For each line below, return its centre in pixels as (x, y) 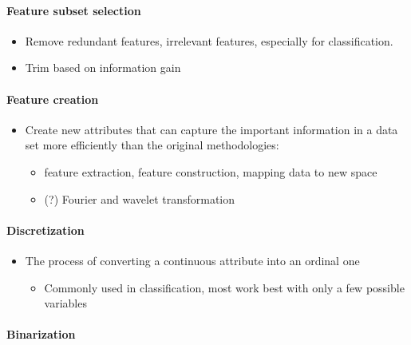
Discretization (45, 230)
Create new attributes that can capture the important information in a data (211, 129)
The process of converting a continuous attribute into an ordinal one (192, 260)
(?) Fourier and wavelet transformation (140, 198)
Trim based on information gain (103, 67)
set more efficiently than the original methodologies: (152, 145)
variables (65, 303)
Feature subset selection (74, 10)
